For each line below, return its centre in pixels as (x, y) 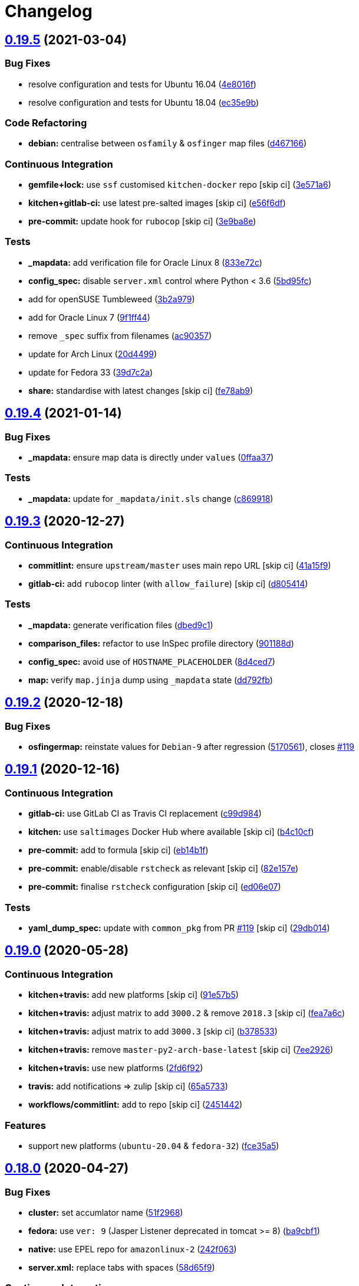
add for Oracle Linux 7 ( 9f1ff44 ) (89, 317)
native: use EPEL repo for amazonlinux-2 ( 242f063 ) (133, 1249)
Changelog (49, 11)
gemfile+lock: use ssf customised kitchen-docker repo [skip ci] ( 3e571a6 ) (180, 185)
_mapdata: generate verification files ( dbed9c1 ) (121, 625)
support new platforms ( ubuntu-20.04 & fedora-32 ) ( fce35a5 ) (154, 1145)
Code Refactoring (46, 123)
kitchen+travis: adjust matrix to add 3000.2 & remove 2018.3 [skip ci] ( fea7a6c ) (187, 1013)
